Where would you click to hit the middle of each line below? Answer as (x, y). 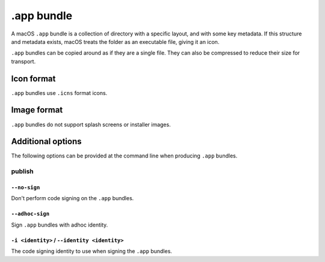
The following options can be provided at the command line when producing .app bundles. (124, 156)
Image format (37, 110)
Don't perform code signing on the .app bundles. (73, 198)
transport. (23, 61)
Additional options (46, 142)
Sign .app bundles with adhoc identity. (60, 225)
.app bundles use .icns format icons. (59, 93)
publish (23, 171)
